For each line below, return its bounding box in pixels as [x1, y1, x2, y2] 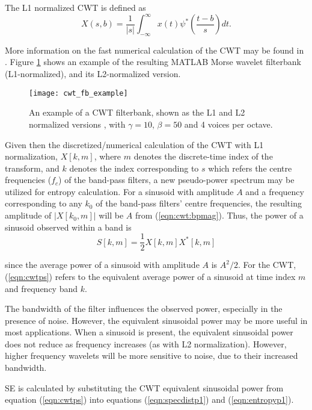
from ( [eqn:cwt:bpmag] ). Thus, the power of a [135, 209, 304, 222]
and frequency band [5, 282, 78, 294]
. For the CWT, [237, 258, 296, 271]
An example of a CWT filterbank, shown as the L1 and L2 [29, 106, 245, 119]
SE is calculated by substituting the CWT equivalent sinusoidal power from [5, 381, 284, 394]
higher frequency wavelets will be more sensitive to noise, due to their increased [5, 349, 298, 362]
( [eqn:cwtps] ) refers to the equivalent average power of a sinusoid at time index [5, 270, 296, 282]
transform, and [5, 161, 60, 174]
